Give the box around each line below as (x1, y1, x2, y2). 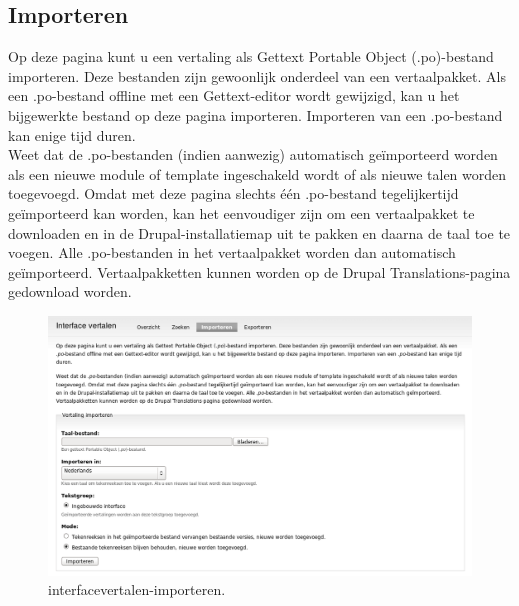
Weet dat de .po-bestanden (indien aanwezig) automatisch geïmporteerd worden (8, 144, 498, 165)
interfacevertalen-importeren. (48, 579, 226, 600)
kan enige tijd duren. (8, 124, 136, 145)
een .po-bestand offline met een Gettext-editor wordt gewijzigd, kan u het (8, 85, 460, 106)
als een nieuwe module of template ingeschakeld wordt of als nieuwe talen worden (8, 163, 507, 184)
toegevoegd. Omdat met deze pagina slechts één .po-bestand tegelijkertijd (8, 183, 459, 204)
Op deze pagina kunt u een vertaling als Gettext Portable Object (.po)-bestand (8, 46, 494, 67)
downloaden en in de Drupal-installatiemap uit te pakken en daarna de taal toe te (8, 222, 511, 243)
